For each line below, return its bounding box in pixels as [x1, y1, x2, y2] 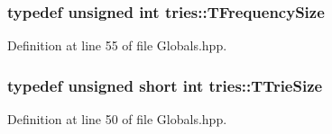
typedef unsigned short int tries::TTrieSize [7, 74, 323, 96]
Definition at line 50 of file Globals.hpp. [7, 110, 227, 129]
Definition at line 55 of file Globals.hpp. [7, 36, 227, 55]
